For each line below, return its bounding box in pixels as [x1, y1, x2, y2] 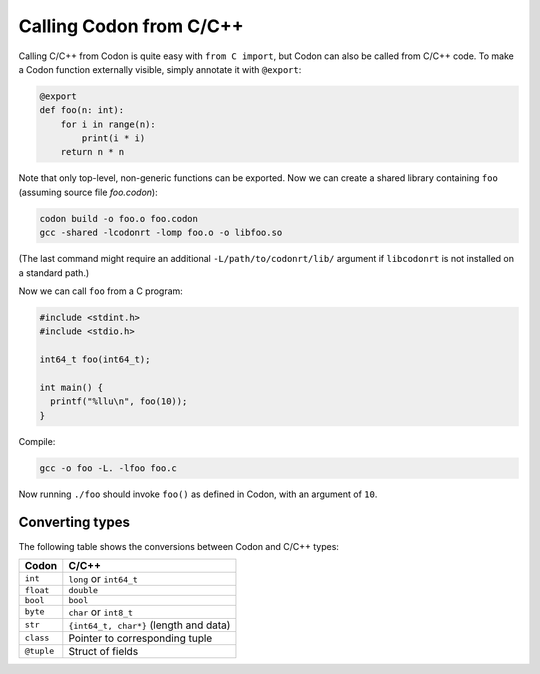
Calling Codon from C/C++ [18, 15, 244, 37]
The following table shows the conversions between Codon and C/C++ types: [18, 540, 340, 552]
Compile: [18, 435, 56, 447]
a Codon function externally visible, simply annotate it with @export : [18, 63, 302, 75]
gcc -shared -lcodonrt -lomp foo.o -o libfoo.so [39, 227, 283, 239]
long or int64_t [68, 571, 139, 585]
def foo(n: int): [39, 105, 125, 116]
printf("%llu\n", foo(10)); [50, 396, 188, 407]
